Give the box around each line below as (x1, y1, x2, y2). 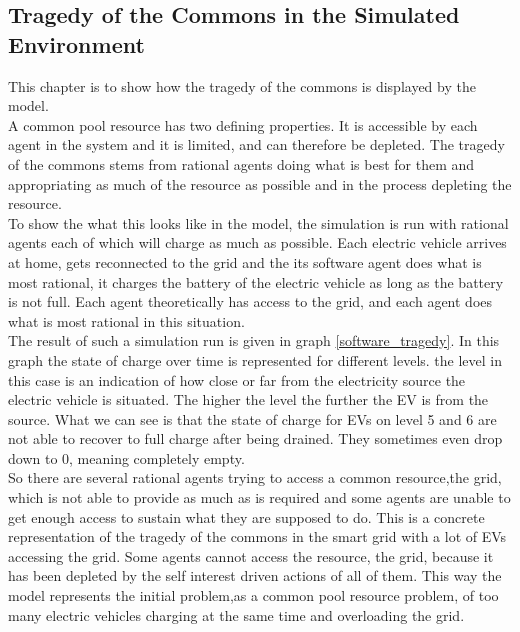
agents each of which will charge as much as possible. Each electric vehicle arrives (8, 232, 507, 253)
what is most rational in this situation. (8, 310, 245, 331)
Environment (8, 28, 145, 59)
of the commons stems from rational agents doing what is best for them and (8, 153, 475, 174)
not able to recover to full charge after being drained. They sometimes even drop (8, 428, 503, 449)
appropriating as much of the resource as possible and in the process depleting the (8, 173, 512, 194)
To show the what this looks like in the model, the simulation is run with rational (8, 212, 509, 233)
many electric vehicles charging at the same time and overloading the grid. (8, 604, 465, 625)
